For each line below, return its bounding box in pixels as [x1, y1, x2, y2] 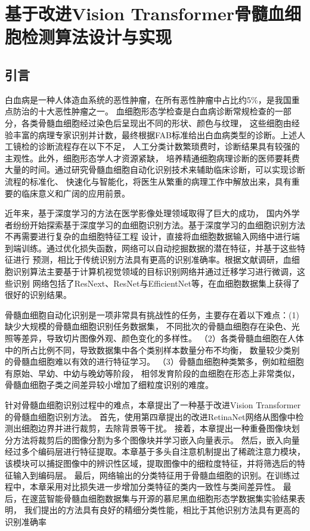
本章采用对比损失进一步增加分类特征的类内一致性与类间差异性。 [29, 480, 280, 493]
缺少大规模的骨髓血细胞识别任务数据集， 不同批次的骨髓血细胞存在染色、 [5, 320, 292, 333]
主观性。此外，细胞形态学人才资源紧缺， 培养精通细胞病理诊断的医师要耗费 [5, 151, 300, 164]
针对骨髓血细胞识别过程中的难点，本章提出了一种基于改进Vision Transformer [5, 399, 301, 411]
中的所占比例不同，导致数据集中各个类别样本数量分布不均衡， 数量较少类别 [5, 343, 300, 356]
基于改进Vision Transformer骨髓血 [5, 1, 284, 26]
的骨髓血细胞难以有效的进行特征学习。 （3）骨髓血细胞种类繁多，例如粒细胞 [5, 355, 304, 368]
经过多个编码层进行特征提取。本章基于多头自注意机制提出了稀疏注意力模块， [5, 445, 305, 458]
